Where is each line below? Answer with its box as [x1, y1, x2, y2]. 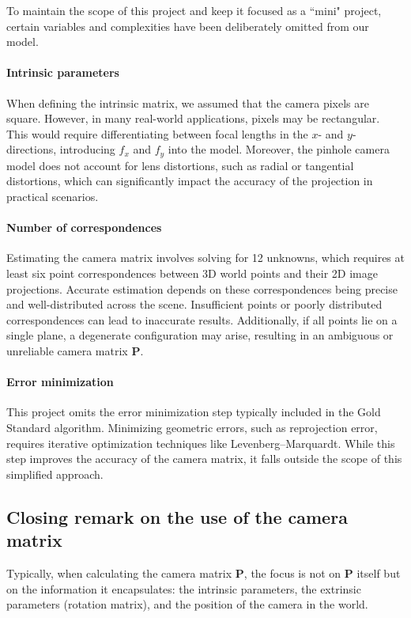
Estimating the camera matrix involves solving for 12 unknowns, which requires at [6, 249, 405, 266]
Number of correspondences [6, 219, 162, 236]
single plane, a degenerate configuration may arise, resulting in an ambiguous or [6, 327, 394, 343]
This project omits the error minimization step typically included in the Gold [6, 404, 381, 420]
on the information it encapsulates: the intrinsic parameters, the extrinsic [6, 580, 361, 597]
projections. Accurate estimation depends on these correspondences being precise [6, 280, 398, 297]
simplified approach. [6, 465, 104, 482]
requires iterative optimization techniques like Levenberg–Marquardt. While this [6, 434, 395, 451]
